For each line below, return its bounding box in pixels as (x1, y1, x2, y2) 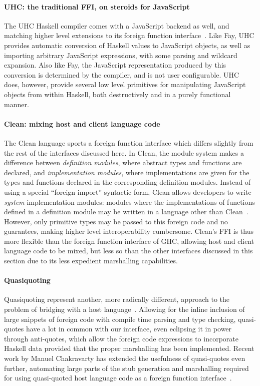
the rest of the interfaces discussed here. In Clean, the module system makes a (4, 147, 244, 158)
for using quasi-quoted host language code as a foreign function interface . (4, 372, 232, 383)
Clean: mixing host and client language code (4, 118, 160, 129)
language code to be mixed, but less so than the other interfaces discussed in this (4, 245, 253, 256)
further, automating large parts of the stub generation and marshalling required (4, 362, 249, 373)
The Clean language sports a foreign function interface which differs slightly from (4, 137, 253, 148)
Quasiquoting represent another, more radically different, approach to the (4, 294, 230, 304)
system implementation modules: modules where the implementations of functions (4, 196, 255, 207)
